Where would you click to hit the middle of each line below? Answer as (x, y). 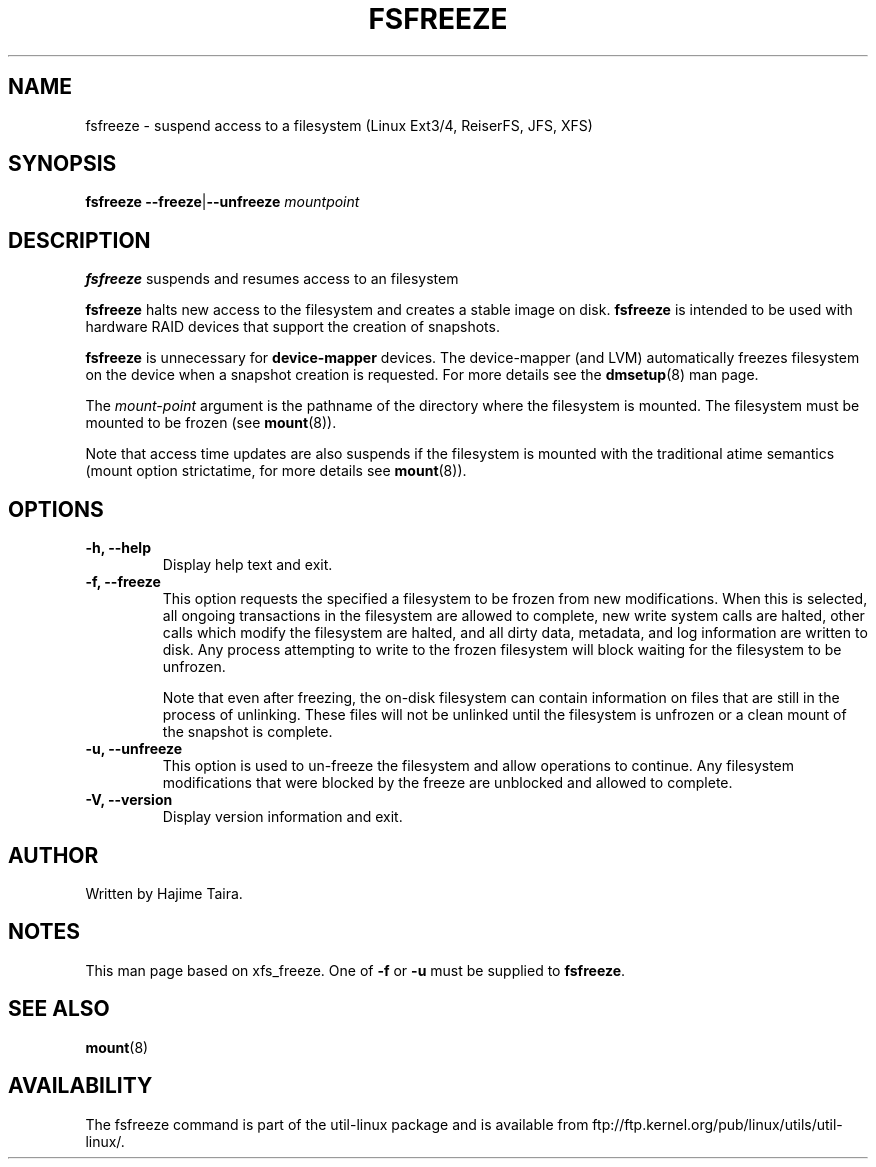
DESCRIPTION (79, 240)
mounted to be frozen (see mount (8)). (211, 423)
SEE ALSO (59, 1009)
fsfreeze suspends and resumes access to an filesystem (272, 279)
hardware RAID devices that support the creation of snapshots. (292, 327)
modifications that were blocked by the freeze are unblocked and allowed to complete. (447, 783)
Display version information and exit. (282, 817)
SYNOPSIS (62, 164)
